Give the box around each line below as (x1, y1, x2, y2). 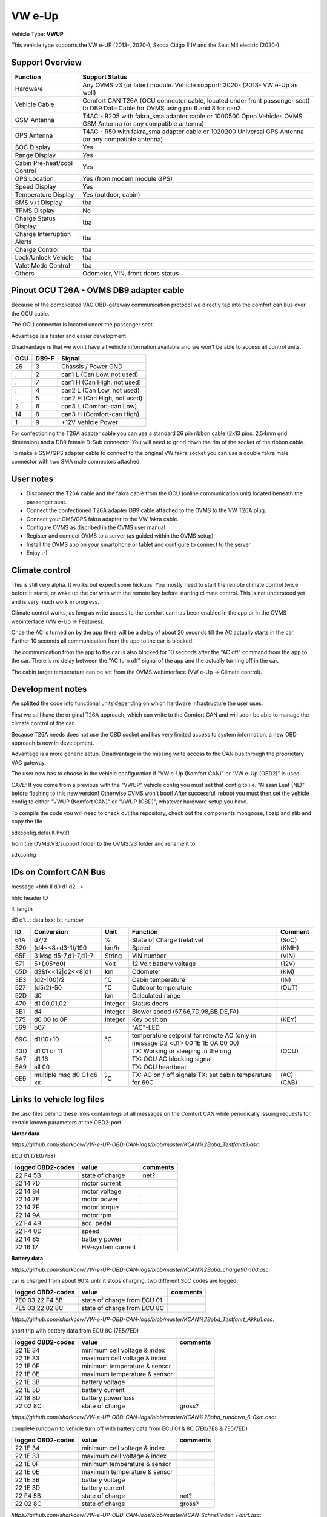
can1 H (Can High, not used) (61, 378, 142, 387)
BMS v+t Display (15, 198, 62, 206)
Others (15, 269, 35, 277)
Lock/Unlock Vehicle (15, 253, 74, 262)
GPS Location (15, 174, 54, 183)
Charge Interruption (15, 229, 71, 238)
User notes (11, 474, 54, 484)
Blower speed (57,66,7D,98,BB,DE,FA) (131, 1007, 239, 1016)
